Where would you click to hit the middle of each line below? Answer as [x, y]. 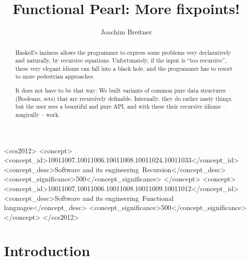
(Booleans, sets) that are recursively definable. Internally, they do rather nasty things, [124, 98]
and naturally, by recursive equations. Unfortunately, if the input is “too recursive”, [121, 60]
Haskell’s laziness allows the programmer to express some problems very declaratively [123, 52]
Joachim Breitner [126, 32]
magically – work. [38, 114]
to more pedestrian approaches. [55, 76]
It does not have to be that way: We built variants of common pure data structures [120, 90]
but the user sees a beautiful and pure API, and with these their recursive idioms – [120, 106]
